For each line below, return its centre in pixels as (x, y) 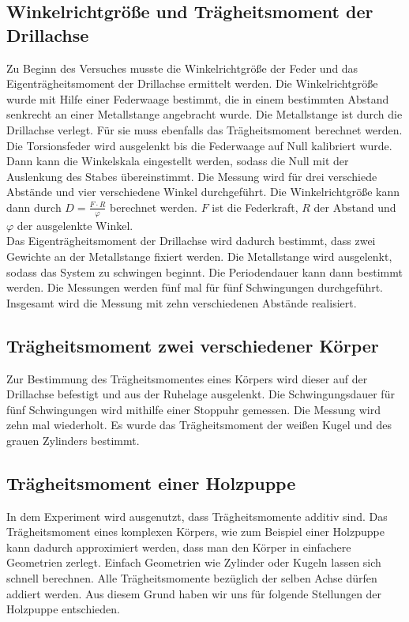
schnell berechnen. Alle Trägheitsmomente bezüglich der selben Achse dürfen (192, 578)
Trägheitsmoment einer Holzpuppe (151, 483)
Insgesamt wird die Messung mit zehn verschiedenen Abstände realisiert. (182, 302)
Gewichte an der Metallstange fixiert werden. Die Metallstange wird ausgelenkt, (199, 256)
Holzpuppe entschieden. (63, 609)
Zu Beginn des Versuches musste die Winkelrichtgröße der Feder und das (182, 68)
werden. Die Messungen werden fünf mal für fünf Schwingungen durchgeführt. (195, 287)
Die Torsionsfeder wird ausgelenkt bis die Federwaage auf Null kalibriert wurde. (199, 145)
